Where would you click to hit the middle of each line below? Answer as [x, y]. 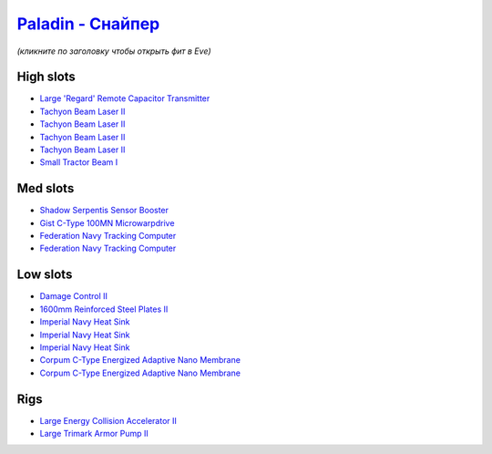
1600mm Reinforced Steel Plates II [104, 309]
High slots [46, 77]
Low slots [45, 275]
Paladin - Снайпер [88, 24]
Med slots [46, 188]
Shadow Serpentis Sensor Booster [104, 211]
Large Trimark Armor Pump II [94, 434]
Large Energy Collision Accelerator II [108, 420]
